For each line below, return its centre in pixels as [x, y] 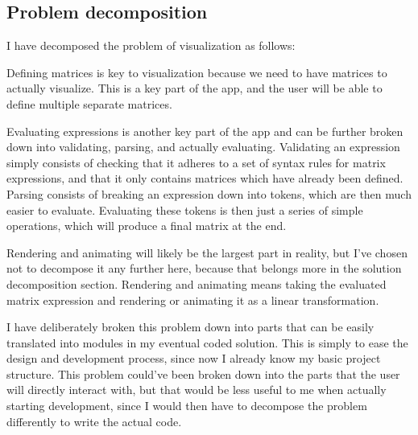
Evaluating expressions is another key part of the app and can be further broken [205, 131]
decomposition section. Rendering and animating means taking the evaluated [197, 283]
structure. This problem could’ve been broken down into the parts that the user [203, 373]
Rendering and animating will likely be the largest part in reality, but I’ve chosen [207, 252]
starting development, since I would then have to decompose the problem [187, 406]
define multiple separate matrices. [89, 103]
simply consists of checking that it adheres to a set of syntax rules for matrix [196, 162]
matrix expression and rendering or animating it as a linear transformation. [193, 300]
